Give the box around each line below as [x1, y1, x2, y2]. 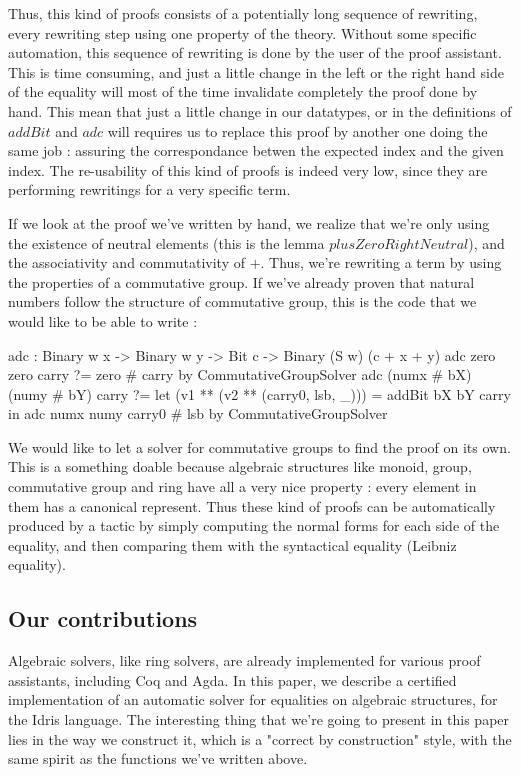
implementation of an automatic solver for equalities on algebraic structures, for [8, 689, 498, 710]
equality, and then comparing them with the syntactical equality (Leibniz [8, 534, 457, 555]
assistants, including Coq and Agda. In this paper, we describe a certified [8, 669, 457, 690]
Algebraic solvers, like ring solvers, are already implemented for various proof [8, 650, 481, 671]
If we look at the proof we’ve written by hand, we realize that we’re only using [8, 212, 490, 233]
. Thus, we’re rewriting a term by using [260, 252, 502, 273]
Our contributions [8, 603, 198, 634]
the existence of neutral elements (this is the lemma [8, 232, 325, 253]
